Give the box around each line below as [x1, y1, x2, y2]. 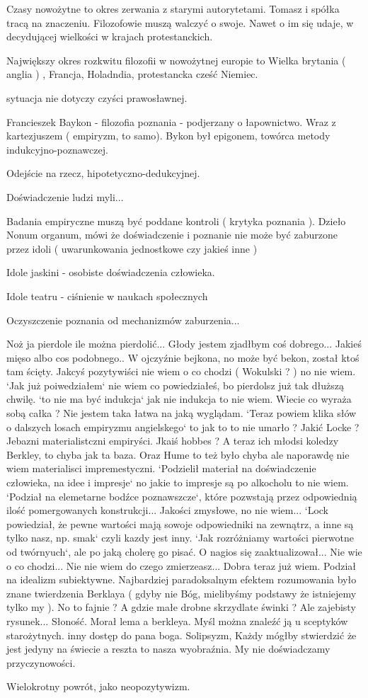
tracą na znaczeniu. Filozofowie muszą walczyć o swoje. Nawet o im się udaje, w [6, 15, 354, 30]
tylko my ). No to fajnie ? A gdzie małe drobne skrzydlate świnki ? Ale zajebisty [6, 600, 356, 614]
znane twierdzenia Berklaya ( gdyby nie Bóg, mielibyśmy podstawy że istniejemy [6, 585, 357, 600]
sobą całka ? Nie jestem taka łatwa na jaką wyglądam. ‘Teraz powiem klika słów [6, 406, 357, 420]
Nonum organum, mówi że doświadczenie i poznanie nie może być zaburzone [6, 227, 338, 242]
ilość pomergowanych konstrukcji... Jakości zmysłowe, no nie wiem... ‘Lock [6, 503, 328, 517]
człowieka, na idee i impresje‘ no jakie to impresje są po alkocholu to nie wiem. [6, 475, 349, 490]
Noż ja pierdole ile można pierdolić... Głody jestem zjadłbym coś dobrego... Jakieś [6, 336, 362, 351]
